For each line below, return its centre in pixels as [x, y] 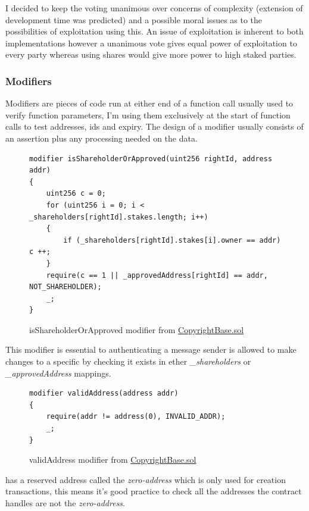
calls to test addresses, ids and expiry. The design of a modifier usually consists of [154, 126]
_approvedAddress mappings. [58, 373]
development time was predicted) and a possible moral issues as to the [134, 19]
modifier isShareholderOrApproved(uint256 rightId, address [151, 159]
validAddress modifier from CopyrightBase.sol [113, 460]
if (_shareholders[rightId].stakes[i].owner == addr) [172, 240]
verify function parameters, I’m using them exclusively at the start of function [148, 115]
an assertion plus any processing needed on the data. [102, 138]
